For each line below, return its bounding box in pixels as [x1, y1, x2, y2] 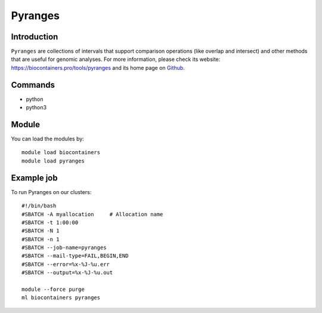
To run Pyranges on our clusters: [11, 188, 92, 195]
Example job [11, 173, 58, 183]
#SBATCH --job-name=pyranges [21, 244, 107, 251]
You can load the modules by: [11, 135, 85, 143]
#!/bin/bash [21, 202, 57, 209]
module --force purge [21, 286, 85, 293]
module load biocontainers [21, 149, 101, 156]
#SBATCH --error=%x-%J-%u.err [21, 260, 110, 268]
